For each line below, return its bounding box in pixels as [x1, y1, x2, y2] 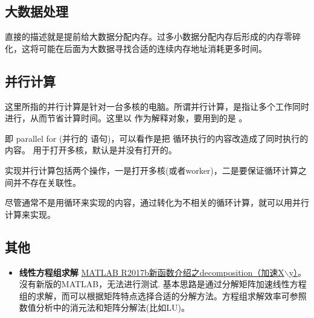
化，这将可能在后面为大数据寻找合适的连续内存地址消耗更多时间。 [5, 42, 267, 54]
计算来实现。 [5, 208, 56, 220]
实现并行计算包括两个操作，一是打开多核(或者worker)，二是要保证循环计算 [5, 164, 298, 176]
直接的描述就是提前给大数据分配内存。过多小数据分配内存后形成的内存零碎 [5, 30, 301, 43]
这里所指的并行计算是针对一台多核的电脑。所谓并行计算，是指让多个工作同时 [5, 100, 309, 112]
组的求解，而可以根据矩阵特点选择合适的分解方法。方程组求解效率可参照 [19, 289, 307, 302]
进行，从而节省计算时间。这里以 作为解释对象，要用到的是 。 [5, 112, 248, 124]
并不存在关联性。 [13, 176, 81, 188]
